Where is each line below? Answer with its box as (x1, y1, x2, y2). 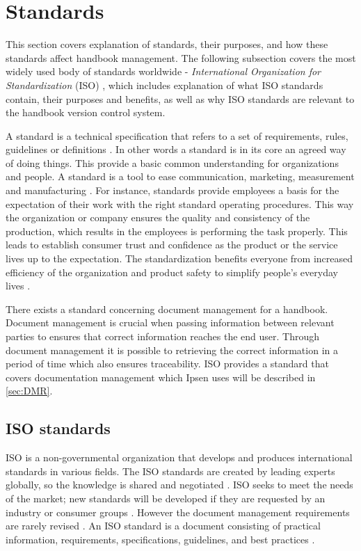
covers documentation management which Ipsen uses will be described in (6, 369, 316, 384)
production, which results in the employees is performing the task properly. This (6, 223, 348, 238)
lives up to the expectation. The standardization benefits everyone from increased (6, 251, 353, 266)
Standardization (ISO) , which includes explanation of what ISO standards (6, 77, 323, 92)
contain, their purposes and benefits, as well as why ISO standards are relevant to (6, 91, 355, 106)
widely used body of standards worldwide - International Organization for (6, 64, 321, 79)
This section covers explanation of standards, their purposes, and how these (6, 37, 328, 51)
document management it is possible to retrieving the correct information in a (6, 342, 338, 357)
